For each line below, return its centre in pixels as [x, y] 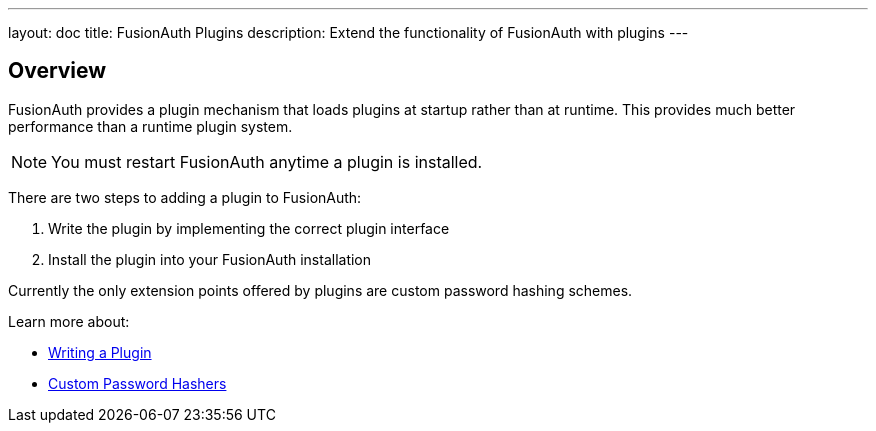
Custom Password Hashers [137, 383]
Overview [57, 71]
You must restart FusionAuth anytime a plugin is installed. [267, 161]
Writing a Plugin [100, 352]
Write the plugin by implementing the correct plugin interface [249, 228]
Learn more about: [69, 321]
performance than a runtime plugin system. [150, 126]
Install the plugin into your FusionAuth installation [210, 259]
